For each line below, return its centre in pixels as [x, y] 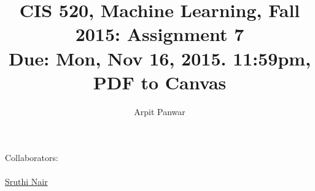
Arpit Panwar [160, 111]
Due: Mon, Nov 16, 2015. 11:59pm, [160, 58]
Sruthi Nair [26, 182]
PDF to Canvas [160, 82]
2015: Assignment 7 [160, 34]
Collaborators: [32, 158]
